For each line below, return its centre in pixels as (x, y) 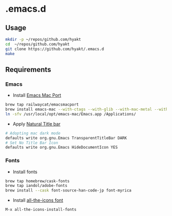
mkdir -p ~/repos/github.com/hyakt (43, 39)
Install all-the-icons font (38, 200)
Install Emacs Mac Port (37, 95)
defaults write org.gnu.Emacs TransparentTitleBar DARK (66, 138)
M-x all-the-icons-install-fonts (41, 210)
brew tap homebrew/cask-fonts (38, 181)
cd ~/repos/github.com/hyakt (38, 44)
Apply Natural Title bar (36, 124)
